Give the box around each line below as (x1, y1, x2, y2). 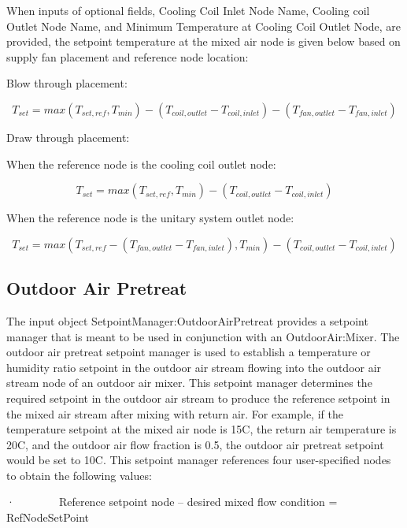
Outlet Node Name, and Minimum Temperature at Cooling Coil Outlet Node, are (6, 17, 401, 34)
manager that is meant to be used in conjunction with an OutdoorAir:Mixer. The (6, 328, 400, 344)
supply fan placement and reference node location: (6, 48, 249, 65)
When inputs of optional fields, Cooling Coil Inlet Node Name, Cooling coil (6, 2, 370, 18)
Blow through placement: (6, 75, 128, 91)
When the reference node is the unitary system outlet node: (6, 210, 294, 226)
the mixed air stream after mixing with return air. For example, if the (6, 405, 343, 422)
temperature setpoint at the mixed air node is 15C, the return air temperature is (6, 421, 397, 437)
